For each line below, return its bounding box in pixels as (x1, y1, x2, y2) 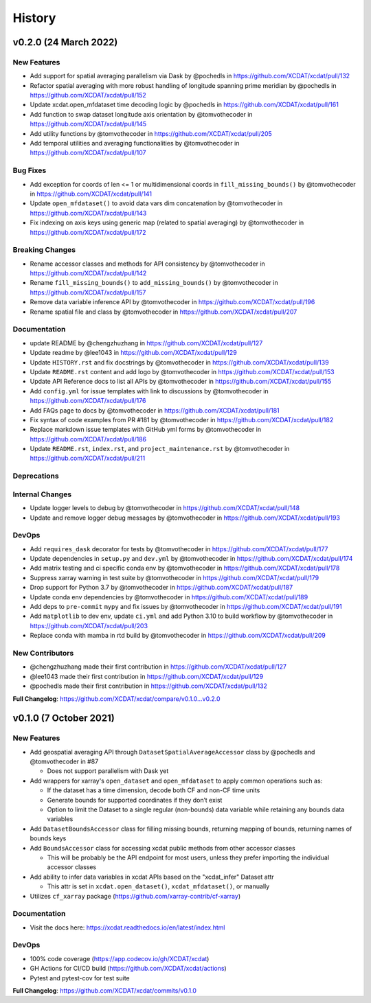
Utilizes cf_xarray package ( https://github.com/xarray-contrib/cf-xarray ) (30, 892, 240, 900)
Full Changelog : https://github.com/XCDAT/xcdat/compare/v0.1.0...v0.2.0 (12, 694, 221, 703)
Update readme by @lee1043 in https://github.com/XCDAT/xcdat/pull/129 (30, 349, 237, 357)
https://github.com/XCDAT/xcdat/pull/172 (30, 228, 146, 236)
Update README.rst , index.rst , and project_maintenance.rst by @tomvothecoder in (30, 445, 290, 453)
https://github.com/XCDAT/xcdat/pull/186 (30, 435, 147, 443)
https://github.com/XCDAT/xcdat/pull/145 (30, 120, 147, 128)
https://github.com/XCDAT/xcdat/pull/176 (30, 397, 146, 405)
